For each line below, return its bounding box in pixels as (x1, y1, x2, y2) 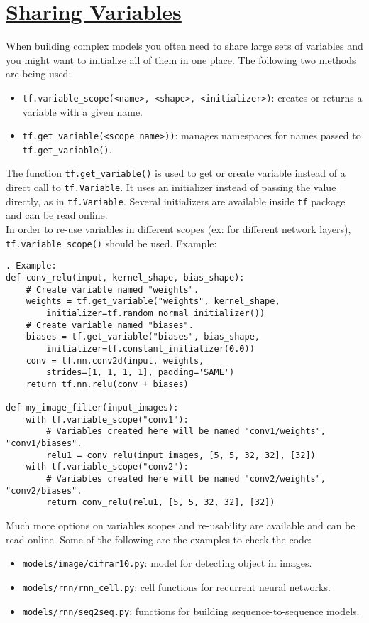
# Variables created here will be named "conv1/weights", (46, 426, 326, 437)
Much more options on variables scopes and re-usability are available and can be (6, 518, 356, 533)
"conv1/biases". (6, 438, 82, 449)
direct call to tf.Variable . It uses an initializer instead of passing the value (6, 180, 336, 195)
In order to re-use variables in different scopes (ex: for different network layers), (6, 222, 351, 237)
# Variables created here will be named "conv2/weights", (46, 474, 326, 484)
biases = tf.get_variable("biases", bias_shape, (26, 332, 260, 342)
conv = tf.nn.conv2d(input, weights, (26, 355, 204, 366)
